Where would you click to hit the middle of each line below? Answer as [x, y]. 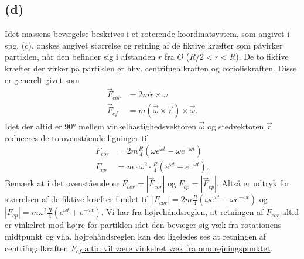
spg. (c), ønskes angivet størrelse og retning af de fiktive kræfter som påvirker [144, 45]
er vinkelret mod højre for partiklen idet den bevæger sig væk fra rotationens [143, 225]
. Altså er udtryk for [253, 183]
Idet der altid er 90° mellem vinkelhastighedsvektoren [101, 126]
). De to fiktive [262, 57]
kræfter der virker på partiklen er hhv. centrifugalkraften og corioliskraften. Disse [151, 68]
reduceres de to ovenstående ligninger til [77, 137]
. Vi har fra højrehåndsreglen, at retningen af [182, 212]
